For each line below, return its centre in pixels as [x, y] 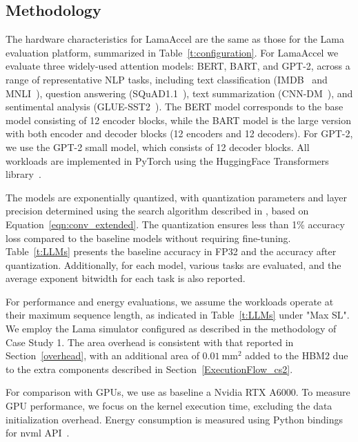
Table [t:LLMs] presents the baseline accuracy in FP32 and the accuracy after [171, 251]
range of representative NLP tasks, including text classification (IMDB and [167, 79]
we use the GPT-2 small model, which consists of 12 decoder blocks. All [158, 147]
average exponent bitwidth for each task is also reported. [126, 278]
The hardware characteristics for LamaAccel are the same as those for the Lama [175, 39]
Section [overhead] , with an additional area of [102, 355]
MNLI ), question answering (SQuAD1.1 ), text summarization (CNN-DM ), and [179, 93]
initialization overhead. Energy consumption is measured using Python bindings [175, 419]
